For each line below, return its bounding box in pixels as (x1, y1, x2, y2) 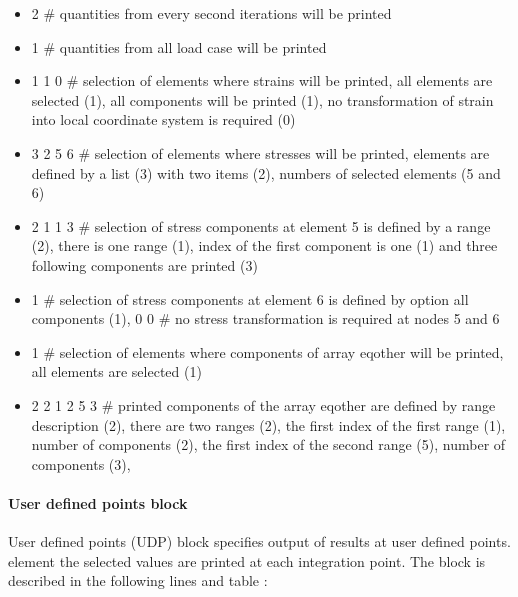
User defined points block (8, 492, 188, 513)
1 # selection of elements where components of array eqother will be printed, (31, 341, 504, 362)
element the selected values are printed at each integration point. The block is (8, 550, 486, 571)
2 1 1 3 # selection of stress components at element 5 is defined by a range (31, 215, 491, 236)
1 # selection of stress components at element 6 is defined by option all (31, 288, 469, 309)
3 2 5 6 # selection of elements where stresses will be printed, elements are (31, 142, 490, 163)
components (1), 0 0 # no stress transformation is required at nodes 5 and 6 (31, 308, 500, 329)
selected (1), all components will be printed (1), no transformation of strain (31, 89, 494, 110)
